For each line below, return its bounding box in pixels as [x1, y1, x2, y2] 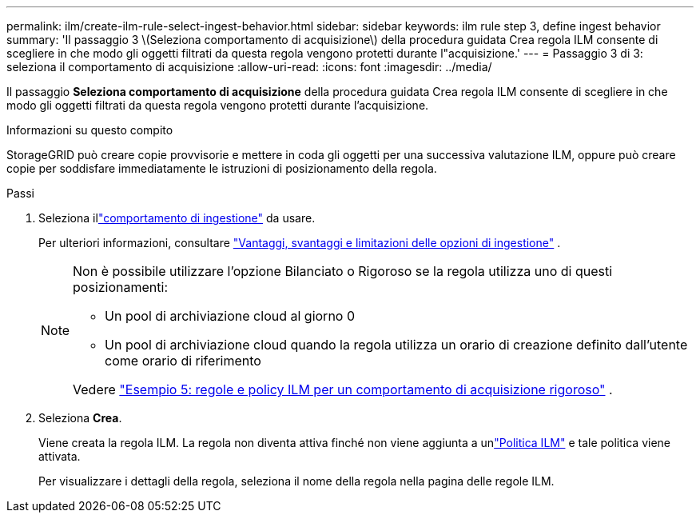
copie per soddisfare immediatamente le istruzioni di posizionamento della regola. [6, 162, 437, 175]
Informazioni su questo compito [6, 123, 173, 137]
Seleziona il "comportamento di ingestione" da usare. [38, 211, 316, 225]
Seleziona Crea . [38, 411, 122, 425]
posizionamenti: [73, 279, 169, 295]
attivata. [38, 449, 81, 463]
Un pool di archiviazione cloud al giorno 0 [105, 308, 356, 324]
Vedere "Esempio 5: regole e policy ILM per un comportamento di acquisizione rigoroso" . [73, 381, 613, 397]
